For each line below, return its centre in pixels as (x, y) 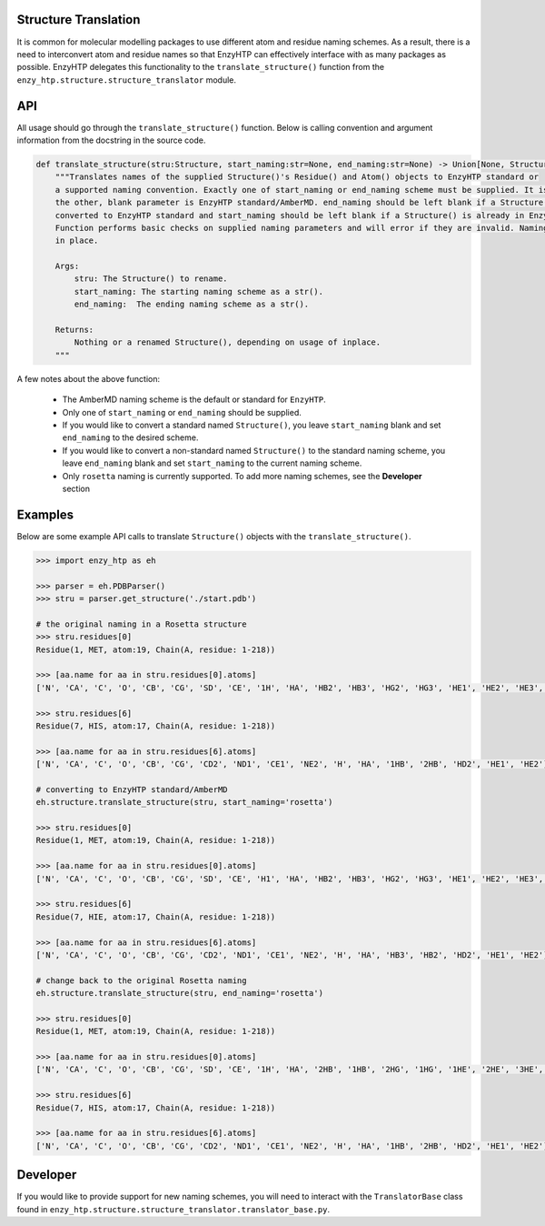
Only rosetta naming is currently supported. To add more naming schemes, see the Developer (242, 476)
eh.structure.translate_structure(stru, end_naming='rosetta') (180, 993)
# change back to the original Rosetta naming (141, 980)
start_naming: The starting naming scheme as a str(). (199, 291)
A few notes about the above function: (89, 378)
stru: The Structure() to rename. (151, 279)
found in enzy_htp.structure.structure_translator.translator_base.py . (173, 1209)
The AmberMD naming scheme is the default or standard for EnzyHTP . (194, 399)
